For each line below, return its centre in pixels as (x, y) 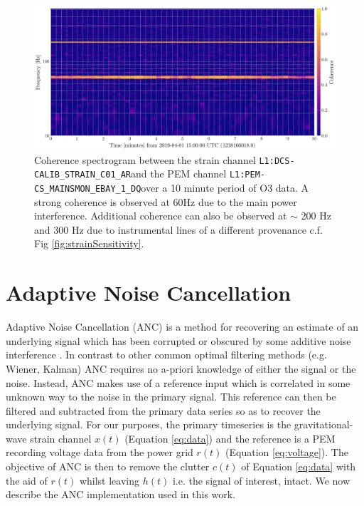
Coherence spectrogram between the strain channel (145, 159)
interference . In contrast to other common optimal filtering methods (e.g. (166, 355)
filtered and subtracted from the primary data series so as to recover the (163, 410)
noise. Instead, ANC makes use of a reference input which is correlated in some (178, 382)
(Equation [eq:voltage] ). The (287, 452)
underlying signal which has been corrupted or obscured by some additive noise (178, 340)
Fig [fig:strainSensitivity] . (89, 243)
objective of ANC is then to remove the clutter (108, 466)
